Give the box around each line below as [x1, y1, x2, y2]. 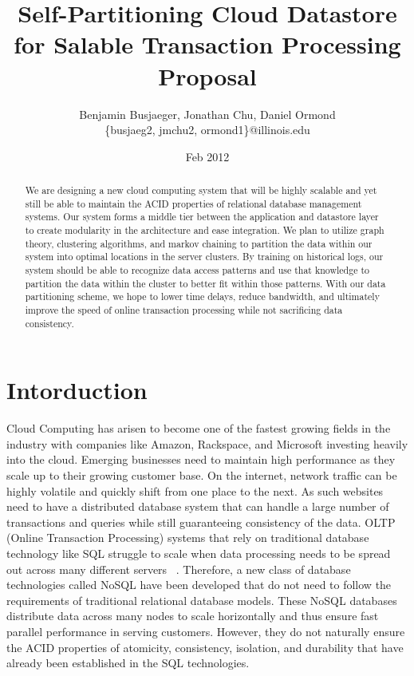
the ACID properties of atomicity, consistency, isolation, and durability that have [6, 638, 404, 655]
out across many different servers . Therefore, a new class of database [6, 560, 351, 577]
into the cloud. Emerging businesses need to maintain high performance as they [6, 451, 396, 468]
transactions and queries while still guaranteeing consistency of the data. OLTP [6, 513, 396, 530]
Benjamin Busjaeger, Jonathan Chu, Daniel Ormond [79, 105, 336, 122]
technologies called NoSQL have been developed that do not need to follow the [6, 576, 392, 593]
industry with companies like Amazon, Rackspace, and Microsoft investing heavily [6, 435, 408, 452]
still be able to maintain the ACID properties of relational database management [25, 196, 362, 210]
